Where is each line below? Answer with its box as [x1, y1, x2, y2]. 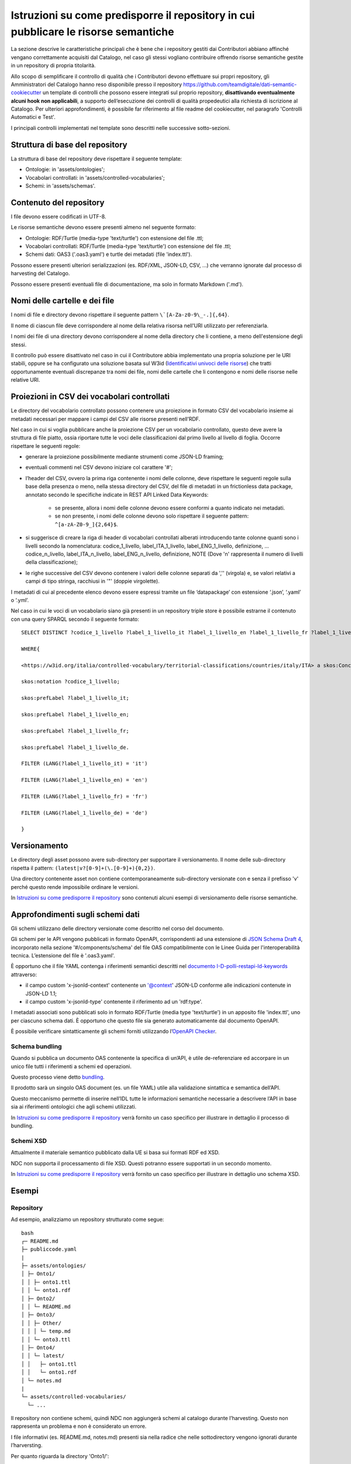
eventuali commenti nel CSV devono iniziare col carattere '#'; [25, 464, 173, 471]
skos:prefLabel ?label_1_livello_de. [21, 744, 130, 751]
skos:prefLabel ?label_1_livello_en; [21, 712, 130, 718]
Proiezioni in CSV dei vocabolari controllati [11, 392, 170, 402]
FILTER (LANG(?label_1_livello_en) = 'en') [21, 777, 148, 784]
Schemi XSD [11, 1137, 47, 1145]
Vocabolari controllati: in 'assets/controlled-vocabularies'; [25, 174, 165, 181]
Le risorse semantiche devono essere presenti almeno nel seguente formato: [11, 224, 196, 231]
